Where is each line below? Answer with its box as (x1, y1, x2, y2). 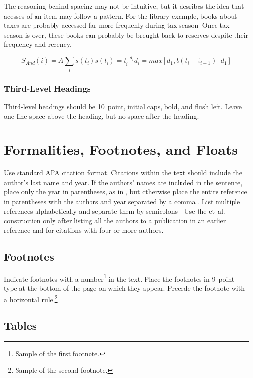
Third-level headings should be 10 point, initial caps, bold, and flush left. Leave (4, 101, 242, 111)
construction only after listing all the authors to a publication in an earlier (4, 215, 226, 226)
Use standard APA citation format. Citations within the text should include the (4, 168, 242, 178)
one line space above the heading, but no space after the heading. (4, 111, 199, 121)
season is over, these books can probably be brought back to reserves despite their (4, 29, 249, 39)
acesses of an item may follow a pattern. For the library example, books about (4, 10, 237, 20)
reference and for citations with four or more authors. (4, 225, 163, 235)
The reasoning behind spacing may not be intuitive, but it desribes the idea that (4, 1, 244, 11)
